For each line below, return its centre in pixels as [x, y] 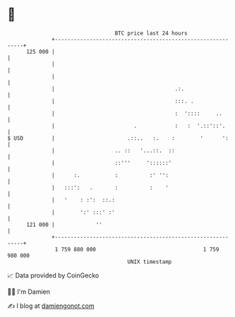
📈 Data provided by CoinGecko [53, 275]
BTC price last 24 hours [151, 33]
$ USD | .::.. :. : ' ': [118, 138]
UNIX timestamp [150, 262]
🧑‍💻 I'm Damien [29, 292]
